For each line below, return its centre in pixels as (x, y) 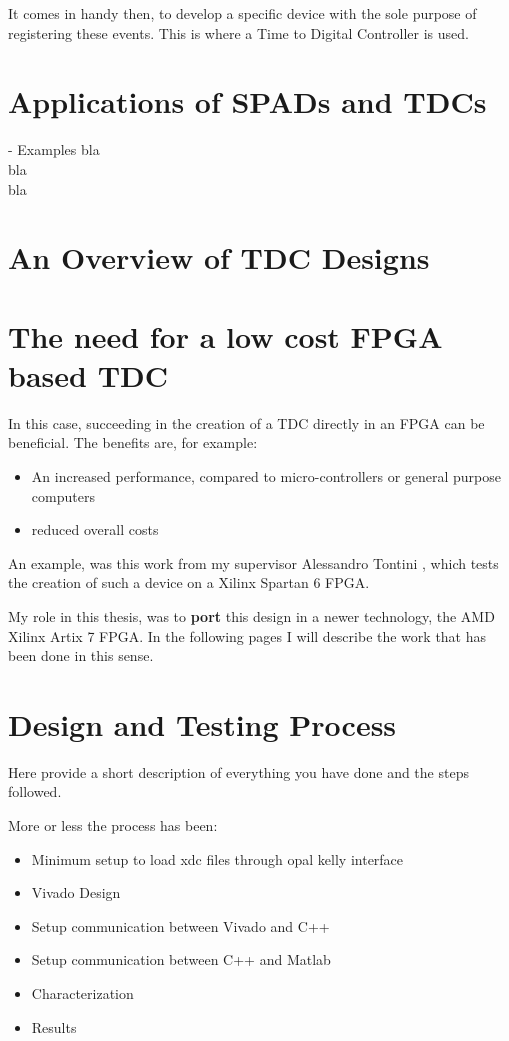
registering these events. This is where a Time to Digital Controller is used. (238, 32)
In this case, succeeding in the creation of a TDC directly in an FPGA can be (246, 422)
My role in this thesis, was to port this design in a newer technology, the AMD (251, 615)
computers (63, 495)
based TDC (88, 374)
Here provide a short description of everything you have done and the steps (238, 771)
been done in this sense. (81, 655)
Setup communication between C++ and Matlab (181, 959)
